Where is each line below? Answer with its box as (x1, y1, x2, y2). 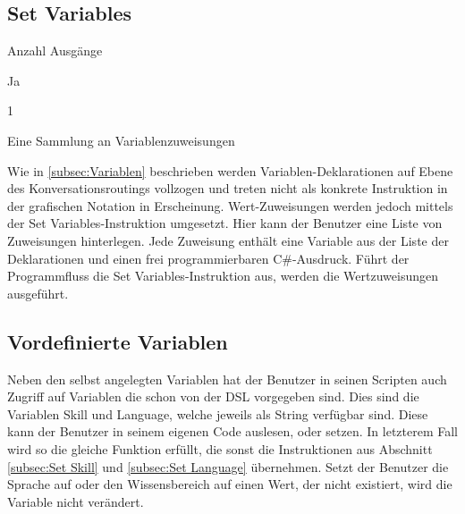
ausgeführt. (7, 283, 69, 302)
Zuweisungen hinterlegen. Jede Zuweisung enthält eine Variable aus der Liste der (7, 231, 449, 249)
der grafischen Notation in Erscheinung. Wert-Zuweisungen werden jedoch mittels (7, 196, 453, 215)
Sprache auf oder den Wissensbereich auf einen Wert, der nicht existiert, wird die (7, 475, 452, 493)
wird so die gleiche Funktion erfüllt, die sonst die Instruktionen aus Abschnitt (7, 439, 433, 458)
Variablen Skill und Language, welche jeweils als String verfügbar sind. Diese (7, 404, 428, 423)
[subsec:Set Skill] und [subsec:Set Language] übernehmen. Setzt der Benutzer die (7, 457, 449, 476)
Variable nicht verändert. (7, 492, 144, 510)
